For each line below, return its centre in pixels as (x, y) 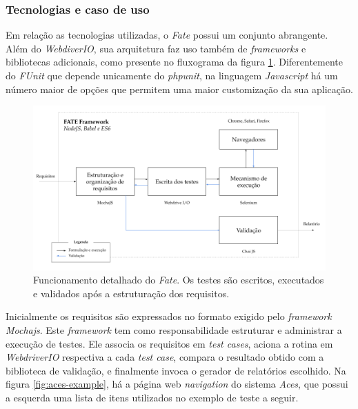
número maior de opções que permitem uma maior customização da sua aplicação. (179, 89)
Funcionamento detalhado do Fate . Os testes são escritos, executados (179, 280)
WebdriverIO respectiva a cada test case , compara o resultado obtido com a (165, 357)
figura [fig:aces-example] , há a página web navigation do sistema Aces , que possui (177, 384)
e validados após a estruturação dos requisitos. (131, 293)
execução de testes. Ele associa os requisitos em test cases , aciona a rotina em (169, 343)
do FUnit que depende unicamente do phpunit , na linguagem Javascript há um (172, 75)
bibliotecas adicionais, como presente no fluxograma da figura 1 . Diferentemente (175, 62)
